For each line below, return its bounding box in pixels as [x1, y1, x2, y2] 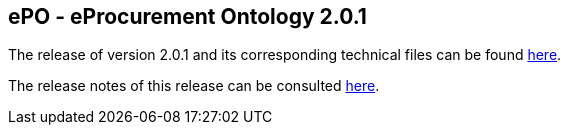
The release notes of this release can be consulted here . [8, 77, 380, 95]
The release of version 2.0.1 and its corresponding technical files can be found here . [8, 46, 562, 64]
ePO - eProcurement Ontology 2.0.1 [8, 4, 367, 29]
